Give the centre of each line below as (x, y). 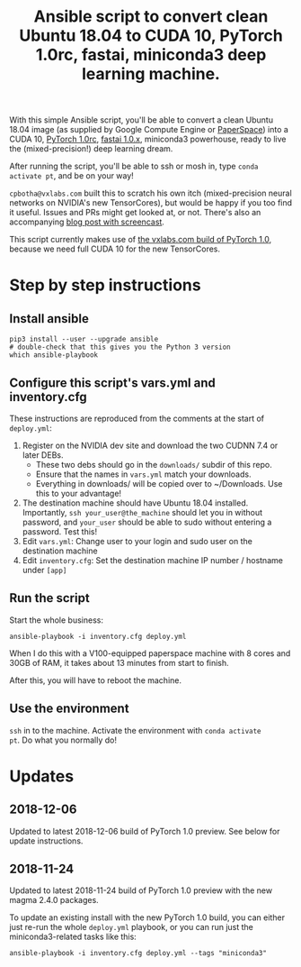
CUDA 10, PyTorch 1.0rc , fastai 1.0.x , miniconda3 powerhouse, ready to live (148, 139)
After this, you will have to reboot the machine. (96, 680)
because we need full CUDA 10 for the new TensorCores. (115, 249)
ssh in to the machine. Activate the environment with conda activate (136, 730)
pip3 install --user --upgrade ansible (84, 340)
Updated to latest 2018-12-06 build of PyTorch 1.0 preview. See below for (145, 831)
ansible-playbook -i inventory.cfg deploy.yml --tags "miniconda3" (138, 953)
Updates (42, 776)
